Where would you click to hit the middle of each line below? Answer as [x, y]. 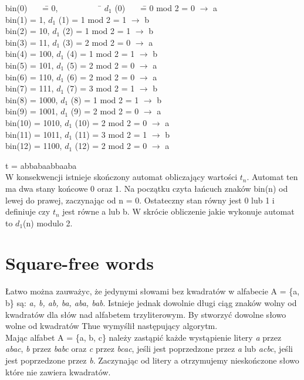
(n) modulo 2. [48, 223]
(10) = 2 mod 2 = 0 [111, 122]
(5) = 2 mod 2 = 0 [101, 65]
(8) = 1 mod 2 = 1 [105, 99]
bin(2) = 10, [28, 31]
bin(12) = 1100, [34, 146]
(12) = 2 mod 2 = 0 [111, 146]
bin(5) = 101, [30, 65]
